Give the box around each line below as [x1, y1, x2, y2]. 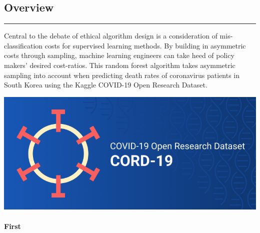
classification [4, 40, 43, 50]
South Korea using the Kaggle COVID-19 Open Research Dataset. [4, 79, 207, 90]
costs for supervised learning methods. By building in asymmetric [44, 40, 246, 50]
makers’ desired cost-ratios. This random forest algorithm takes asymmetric [4, 59, 235, 70]
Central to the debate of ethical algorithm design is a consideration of [4, 30, 217, 41]
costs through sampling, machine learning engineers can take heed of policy [4, 50, 234, 60]
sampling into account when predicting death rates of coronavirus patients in [4, 69, 240, 80]
